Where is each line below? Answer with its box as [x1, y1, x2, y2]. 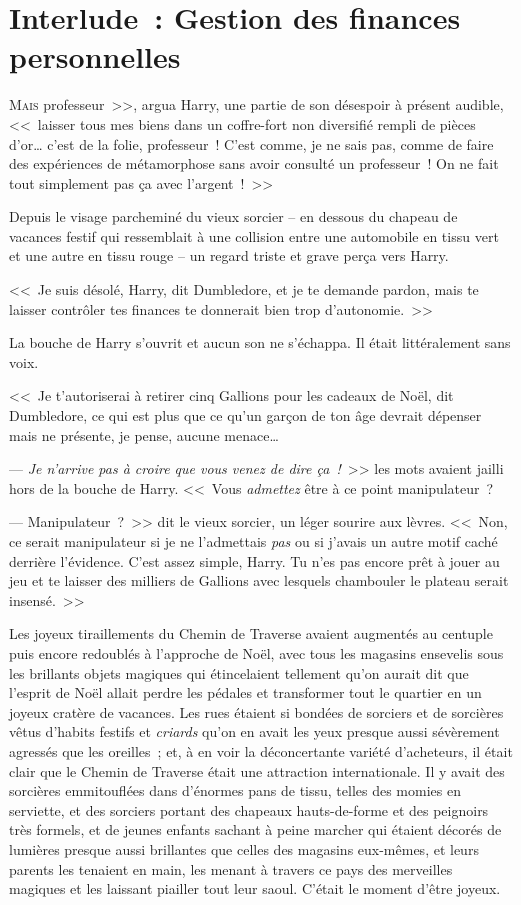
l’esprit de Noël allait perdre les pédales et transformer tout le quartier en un [9, 682, 482, 703]
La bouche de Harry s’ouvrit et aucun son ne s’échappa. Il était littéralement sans [9, 332, 511, 353]
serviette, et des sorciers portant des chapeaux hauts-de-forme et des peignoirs [9, 799, 489, 820]
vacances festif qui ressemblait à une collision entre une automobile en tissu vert [9, 225, 499, 246]
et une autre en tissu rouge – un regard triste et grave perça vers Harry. [9, 245, 449, 266]
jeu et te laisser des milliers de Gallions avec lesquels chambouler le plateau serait [9, 570, 509, 591]
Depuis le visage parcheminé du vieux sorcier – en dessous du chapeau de [9, 206, 458, 227]
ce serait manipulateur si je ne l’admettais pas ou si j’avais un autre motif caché [9, 531, 498, 551]
